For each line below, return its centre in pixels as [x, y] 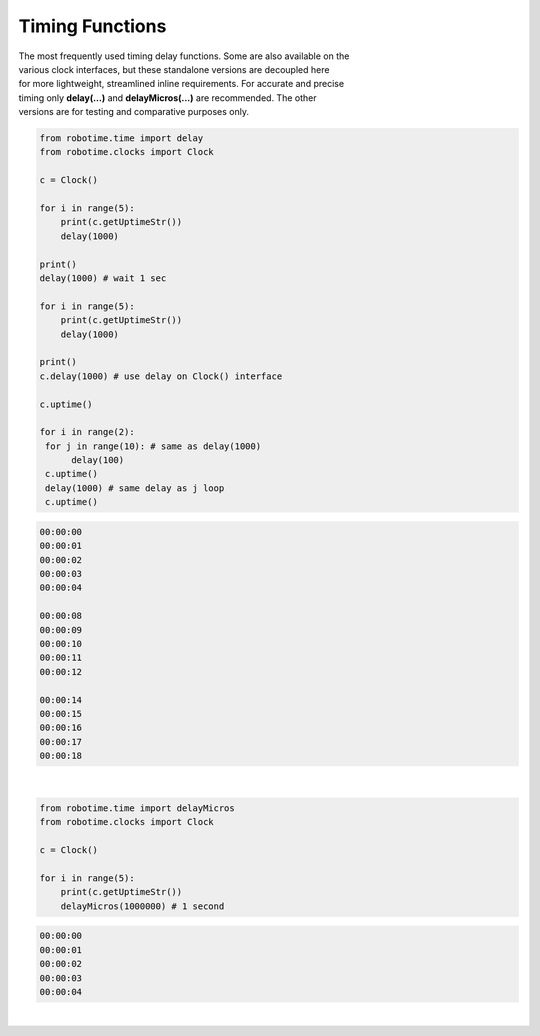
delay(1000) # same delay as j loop [135, 488]
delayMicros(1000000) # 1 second [142, 906]
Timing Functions [92, 26]
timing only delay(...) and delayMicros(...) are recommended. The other [167, 97]
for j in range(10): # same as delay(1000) [153, 446]
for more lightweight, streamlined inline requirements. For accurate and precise [181, 84]
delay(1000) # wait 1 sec [103, 278]
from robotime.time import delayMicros [137, 808]
